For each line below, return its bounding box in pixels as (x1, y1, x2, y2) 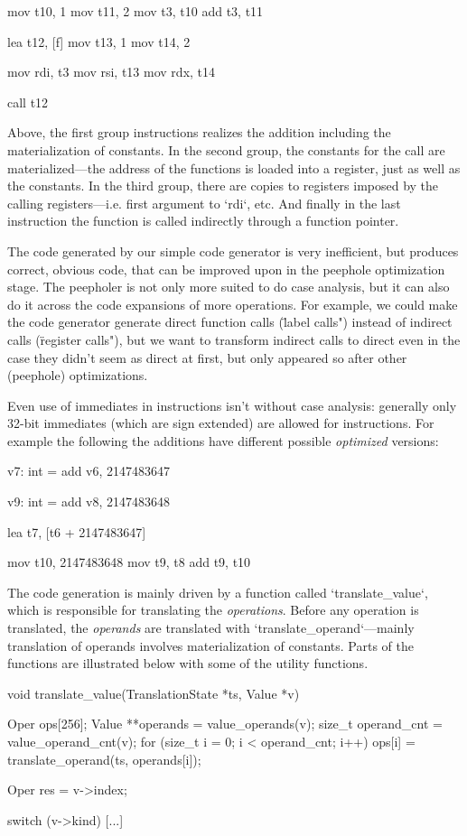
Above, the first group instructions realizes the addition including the (7, 123, 391, 142)
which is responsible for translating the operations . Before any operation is (7, 600, 419, 619)
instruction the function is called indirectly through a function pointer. (7, 211, 399, 230)
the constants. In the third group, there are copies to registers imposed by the (7, 176, 439, 195)
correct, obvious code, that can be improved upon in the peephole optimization (7, 259, 445, 278)
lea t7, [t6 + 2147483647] (7, 522, 146, 541)
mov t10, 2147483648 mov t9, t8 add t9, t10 (7, 553, 251, 571)
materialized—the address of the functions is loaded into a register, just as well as (7, 158, 461, 177)
